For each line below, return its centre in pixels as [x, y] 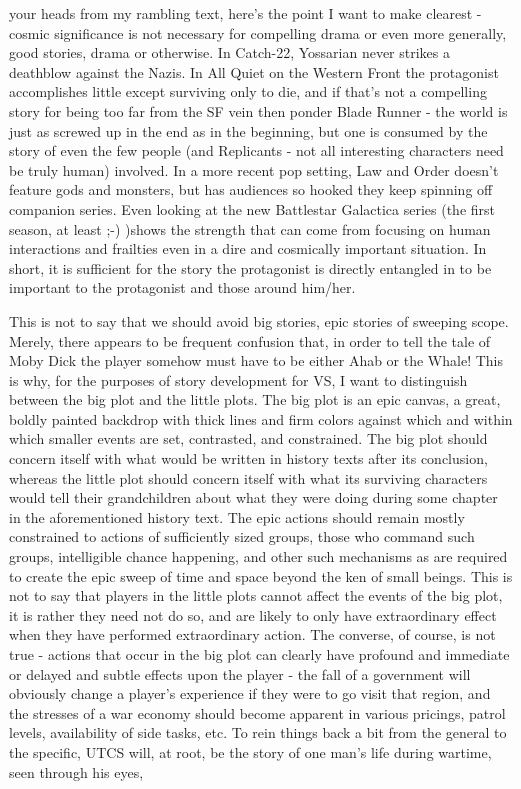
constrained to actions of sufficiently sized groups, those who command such [242, 536]
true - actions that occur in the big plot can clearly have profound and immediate [259, 654]
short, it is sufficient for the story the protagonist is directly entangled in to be [250, 267]
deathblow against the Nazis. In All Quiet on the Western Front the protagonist [254, 71]
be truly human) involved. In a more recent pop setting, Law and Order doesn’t [254, 169]
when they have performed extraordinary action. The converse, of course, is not [252, 634]
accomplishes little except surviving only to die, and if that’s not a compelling [248, 91]
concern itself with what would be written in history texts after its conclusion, [248, 458]
